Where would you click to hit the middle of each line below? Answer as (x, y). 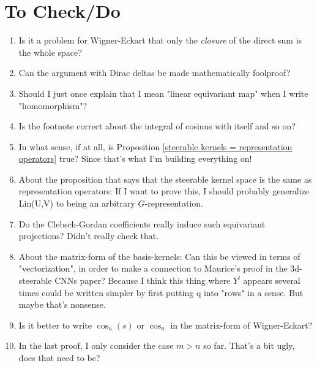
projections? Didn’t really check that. (89, 236)
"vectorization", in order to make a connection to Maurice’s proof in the (153, 268)
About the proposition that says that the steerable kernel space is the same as (165, 179)
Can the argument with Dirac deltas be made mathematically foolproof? (155, 73)
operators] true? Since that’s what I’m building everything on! (135, 158)
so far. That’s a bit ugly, (249, 345)
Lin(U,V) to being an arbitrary (77, 203)
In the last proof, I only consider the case (96, 345)
